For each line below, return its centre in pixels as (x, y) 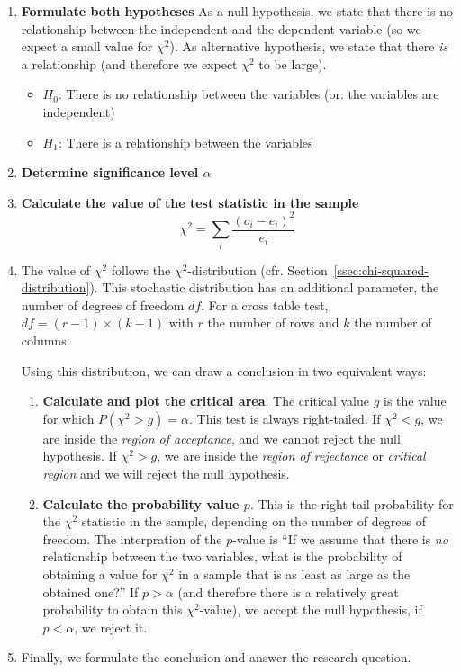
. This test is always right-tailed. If (285, 418)
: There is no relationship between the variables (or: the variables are (249, 94)
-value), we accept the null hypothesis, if (311, 609)
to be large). (293, 63)
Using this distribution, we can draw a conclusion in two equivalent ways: (224, 370)
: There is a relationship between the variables (185, 142)
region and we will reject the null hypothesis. (166, 473)
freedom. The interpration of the (132, 538)
